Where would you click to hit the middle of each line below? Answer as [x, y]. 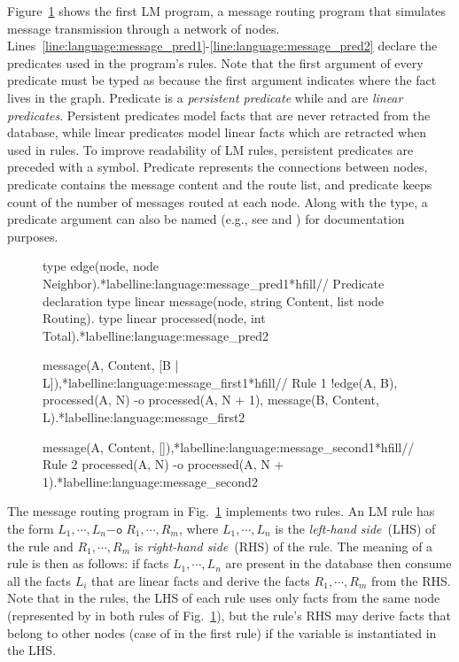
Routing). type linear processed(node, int [154, 318]
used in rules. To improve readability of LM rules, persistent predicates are [210, 149]
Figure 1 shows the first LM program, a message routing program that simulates [227, 11]
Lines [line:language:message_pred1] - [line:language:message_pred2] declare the [222, 46]
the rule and [40, 546]
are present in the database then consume [338, 563]
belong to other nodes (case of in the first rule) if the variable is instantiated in [222, 632]
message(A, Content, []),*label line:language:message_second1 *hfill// [229, 446]
